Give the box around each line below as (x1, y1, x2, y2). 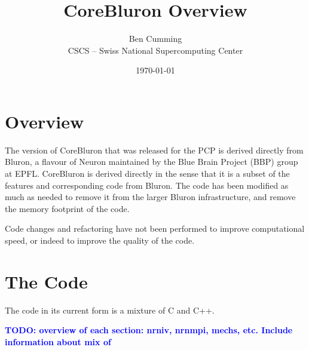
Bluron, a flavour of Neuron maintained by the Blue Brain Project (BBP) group (5, 155, 298, 168)
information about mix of (5, 335, 111, 348)
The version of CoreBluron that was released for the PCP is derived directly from (5, 143, 304, 156)
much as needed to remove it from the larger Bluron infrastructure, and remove (5, 191, 296, 203)
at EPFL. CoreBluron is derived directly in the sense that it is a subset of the (5, 167, 290, 180)
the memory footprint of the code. (5, 202, 130, 214)
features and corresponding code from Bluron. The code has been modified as (5, 179, 289, 191)
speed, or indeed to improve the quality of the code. (5, 234, 195, 246)
